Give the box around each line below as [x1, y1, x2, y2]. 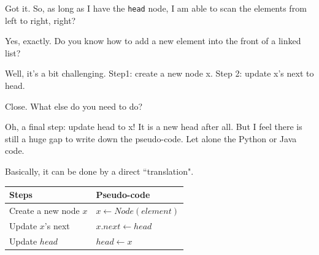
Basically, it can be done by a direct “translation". [5, 165, 194, 177]
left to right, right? [5, 13, 76, 26]
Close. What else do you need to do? [5, 99, 143, 112]
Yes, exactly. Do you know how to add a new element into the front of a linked [5, 34, 301, 47]
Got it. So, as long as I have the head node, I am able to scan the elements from [5, 2, 307, 14]
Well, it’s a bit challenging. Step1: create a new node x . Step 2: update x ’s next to [5, 67, 314, 80]
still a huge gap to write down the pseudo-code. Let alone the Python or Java [5, 132, 297, 145]
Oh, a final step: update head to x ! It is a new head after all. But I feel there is [5, 120, 302, 133]
